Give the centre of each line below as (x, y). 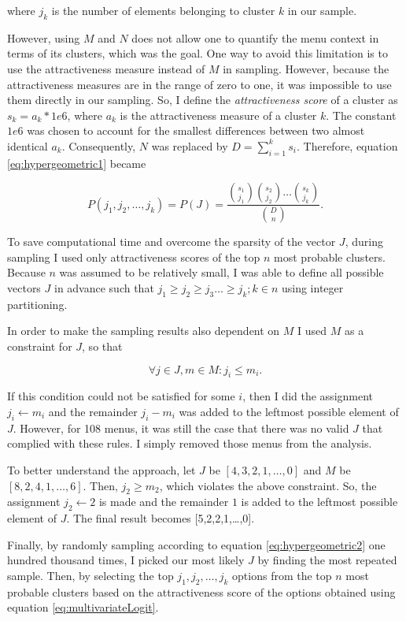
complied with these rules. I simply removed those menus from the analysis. (190, 443)
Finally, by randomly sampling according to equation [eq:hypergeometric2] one (196, 544)
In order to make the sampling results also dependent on (144, 331)
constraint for (40, 346)
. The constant (361, 115)
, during (364, 242)
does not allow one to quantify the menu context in (255, 37)
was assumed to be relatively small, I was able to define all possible (221, 272)
